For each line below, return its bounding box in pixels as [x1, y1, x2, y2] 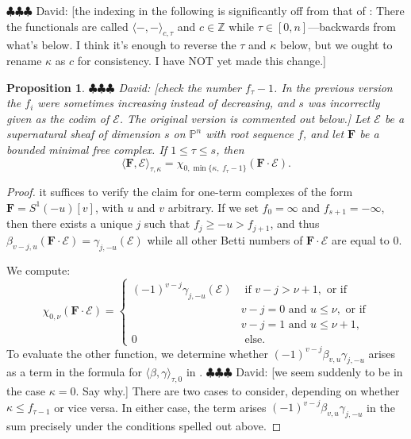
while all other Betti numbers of [147, 231, 303, 248]
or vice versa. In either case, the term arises [54, 399, 267, 415]
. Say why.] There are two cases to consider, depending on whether [75, 383, 400, 399]
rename [6, 52, 42, 68]
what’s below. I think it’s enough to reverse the [6, 37, 236, 53]
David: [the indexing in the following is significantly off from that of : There [36, 2, 405, 18]
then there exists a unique [6, 215, 133, 232]
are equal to [332, 231, 390, 248]
